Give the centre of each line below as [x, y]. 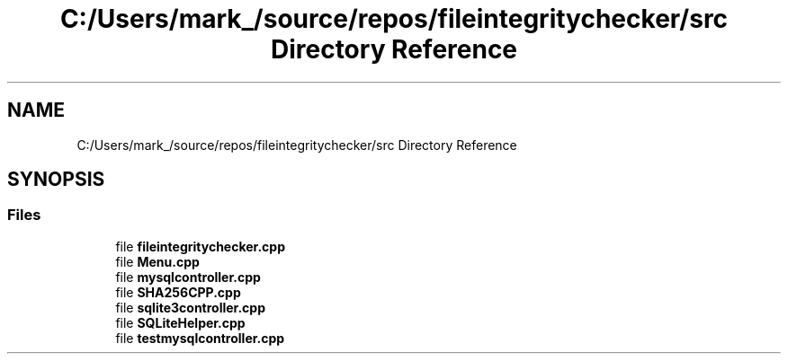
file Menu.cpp [157, 261]
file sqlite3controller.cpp [191, 307]
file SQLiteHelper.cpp [180, 322]
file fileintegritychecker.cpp [200, 246]
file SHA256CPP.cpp [178, 292]
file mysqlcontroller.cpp [188, 277]
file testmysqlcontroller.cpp [200, 338]
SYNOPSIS [56, 180]
